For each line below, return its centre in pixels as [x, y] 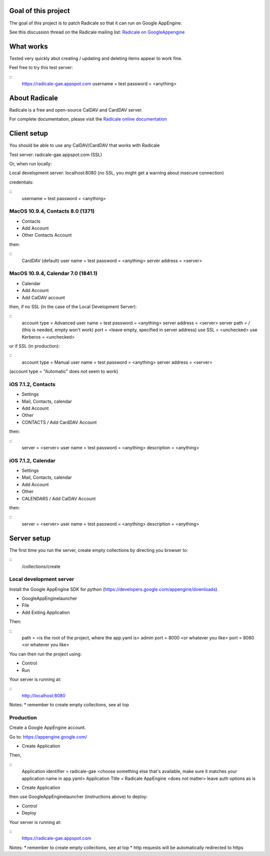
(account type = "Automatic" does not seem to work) [64, 371]
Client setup [29, 133]
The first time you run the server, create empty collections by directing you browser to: [99, 550]
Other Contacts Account [47, 235]
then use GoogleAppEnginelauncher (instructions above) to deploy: [78, 797]
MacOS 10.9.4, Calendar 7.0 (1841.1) [53, 274]
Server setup [30, 538]
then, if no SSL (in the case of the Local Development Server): [73, 306]
